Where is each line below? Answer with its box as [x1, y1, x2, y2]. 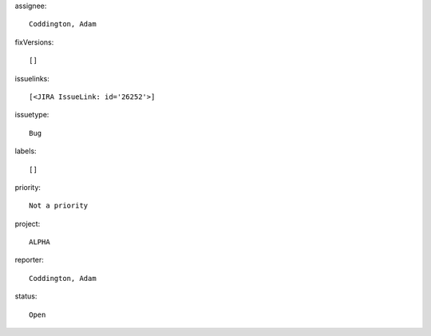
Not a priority [29, 201, 89, 211]
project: [14, 219, 41, 228]
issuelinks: [14, 73, 49, 83]
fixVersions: [14, 37, 54, 47]
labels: [14, 146, 37, 156]
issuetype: [14, 110, 49, 120]
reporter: [14, 255, 44, 265]
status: [14, 291, 38, 301]
